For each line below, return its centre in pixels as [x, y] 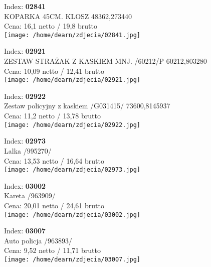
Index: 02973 [25, 141]
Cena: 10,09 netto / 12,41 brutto [54, 71]
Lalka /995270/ [28, 150]
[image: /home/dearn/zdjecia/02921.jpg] [72, 80]
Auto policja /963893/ [38, 240]
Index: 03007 [25, 231]
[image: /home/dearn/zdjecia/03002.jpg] [72, 215]
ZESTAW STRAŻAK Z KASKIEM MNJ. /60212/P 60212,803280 [105, 61]
